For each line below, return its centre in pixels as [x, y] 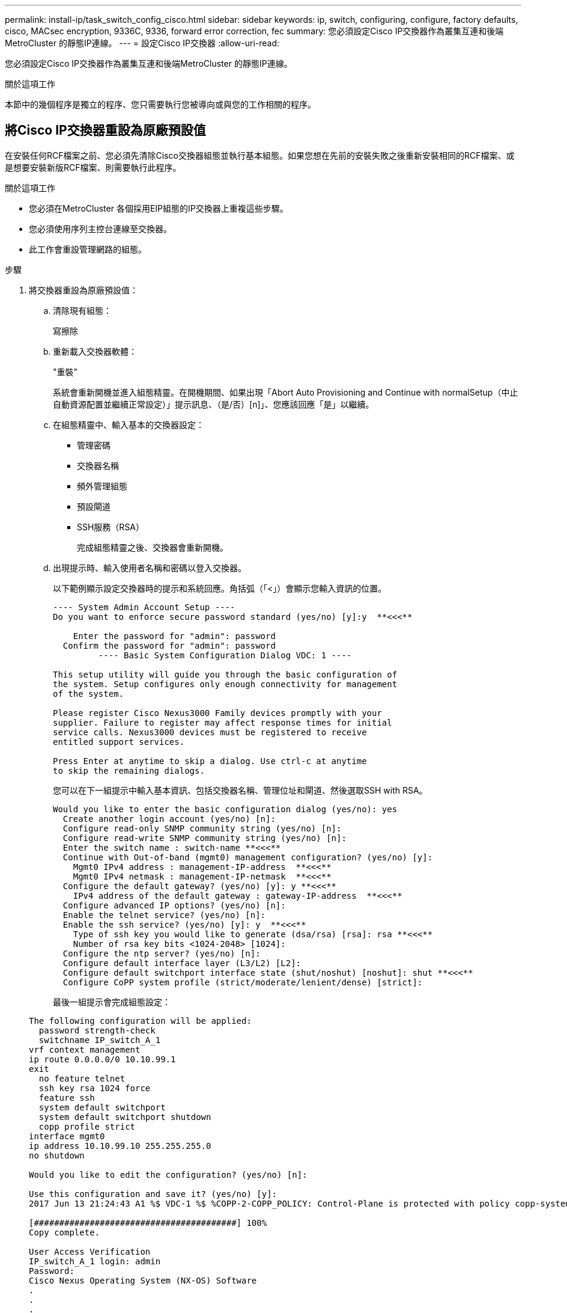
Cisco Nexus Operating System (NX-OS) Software [143, 1280]
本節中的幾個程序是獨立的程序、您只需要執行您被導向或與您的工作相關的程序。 [160, 104]
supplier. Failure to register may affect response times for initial [223, 722]
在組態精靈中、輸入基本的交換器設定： [129, 424]
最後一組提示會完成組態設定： [112, 1002]
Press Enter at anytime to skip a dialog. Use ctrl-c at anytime [210, 761]
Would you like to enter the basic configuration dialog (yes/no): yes [225, 809]
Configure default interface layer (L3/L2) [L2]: [182, 963]
